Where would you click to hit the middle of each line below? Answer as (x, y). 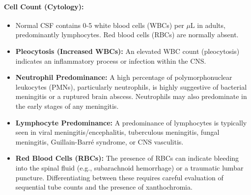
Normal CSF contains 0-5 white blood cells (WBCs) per (100, 25)
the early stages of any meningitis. (67, 106)
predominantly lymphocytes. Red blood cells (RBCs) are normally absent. (127, 35)
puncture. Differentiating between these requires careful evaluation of (119, 177)
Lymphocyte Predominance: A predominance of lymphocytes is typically (131, 122)
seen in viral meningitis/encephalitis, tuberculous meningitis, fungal (117, 132)
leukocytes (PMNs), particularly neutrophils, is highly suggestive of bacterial (131, 86)
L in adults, (208, 25)
